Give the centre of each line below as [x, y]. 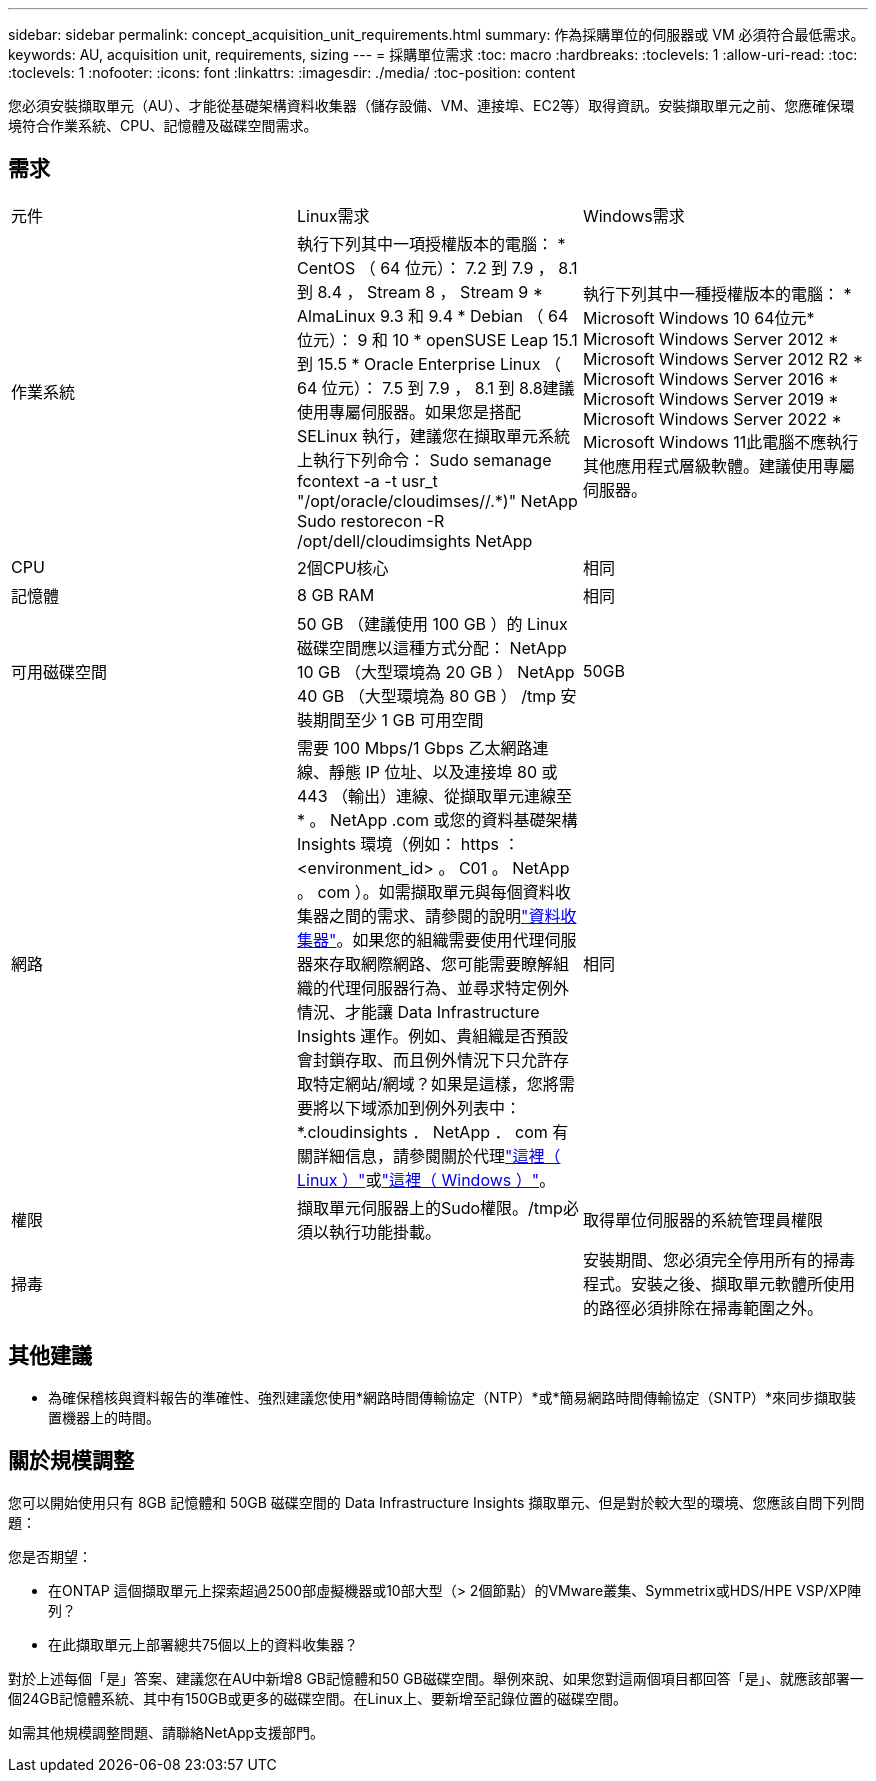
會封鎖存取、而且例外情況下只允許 [424, 1059]
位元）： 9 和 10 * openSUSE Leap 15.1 [437, 339]
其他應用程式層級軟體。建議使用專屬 [718, 465]
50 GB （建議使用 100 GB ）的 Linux [432, 623]
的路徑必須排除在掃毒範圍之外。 [702, 1307]
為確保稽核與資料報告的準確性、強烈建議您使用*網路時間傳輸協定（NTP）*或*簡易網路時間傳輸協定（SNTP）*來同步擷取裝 [452, 1397]
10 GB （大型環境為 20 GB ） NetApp [435, 671]
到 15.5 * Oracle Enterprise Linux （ [428, 363]
